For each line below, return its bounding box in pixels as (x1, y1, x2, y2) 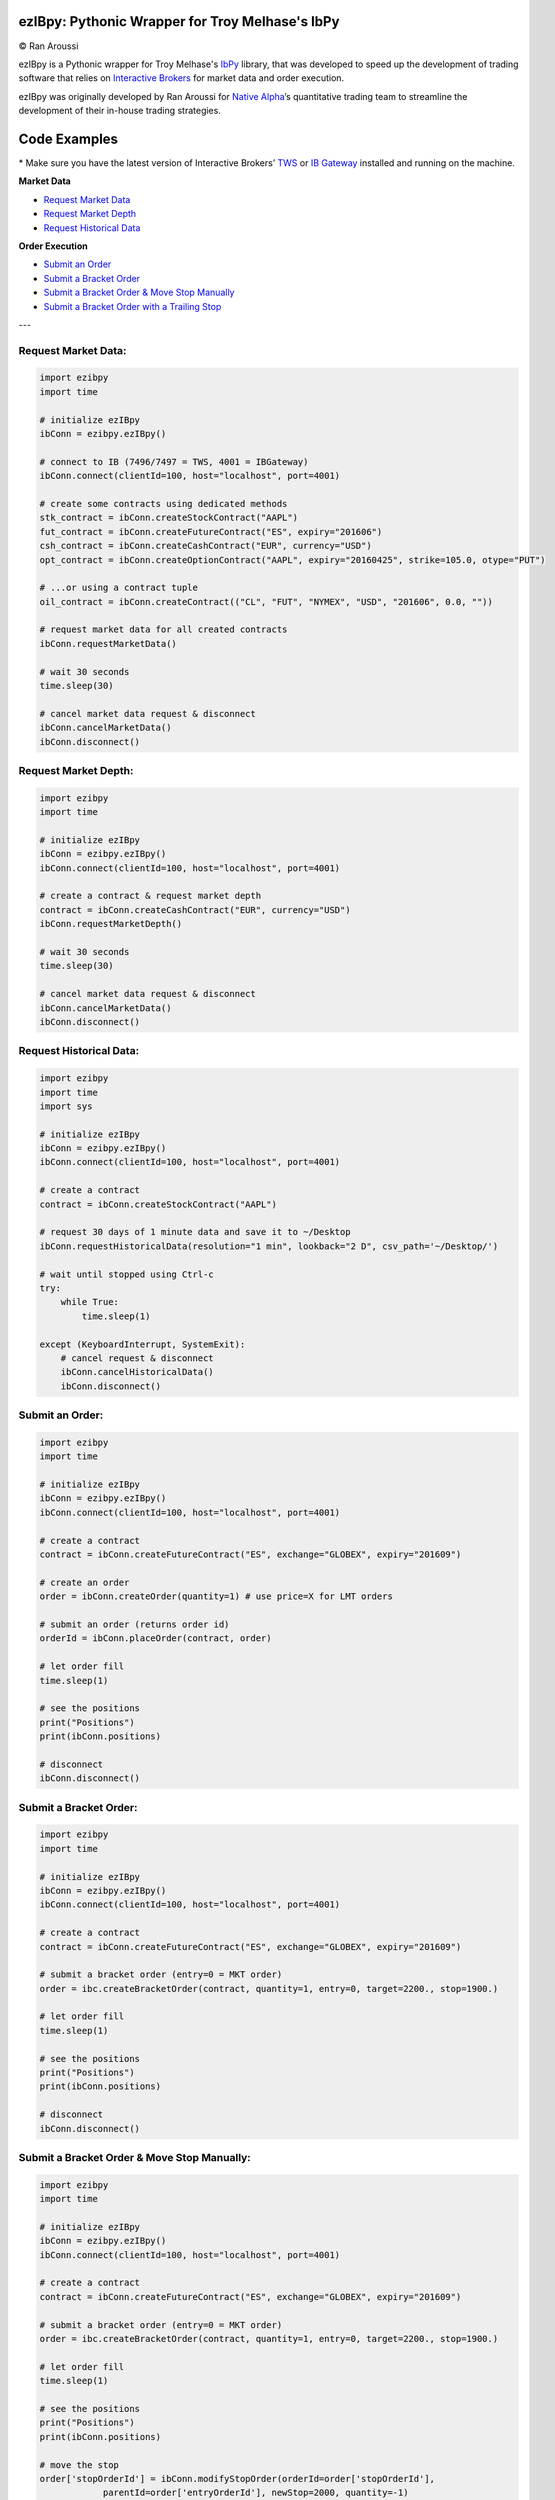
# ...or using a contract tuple (39, 582, 199, 594)
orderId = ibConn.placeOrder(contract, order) (39, 1633, 272, 1644)
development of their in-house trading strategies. (18, 105, 222, 117)
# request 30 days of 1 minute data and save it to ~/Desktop (39, 1226, 351, 1238)
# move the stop (39, 2459, 120, 2470)
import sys (39, 1100, 93, 1112)
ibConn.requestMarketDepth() (39, 918, 183, 930)
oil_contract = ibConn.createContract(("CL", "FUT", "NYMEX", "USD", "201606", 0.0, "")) (39, 596, 494, 607)
